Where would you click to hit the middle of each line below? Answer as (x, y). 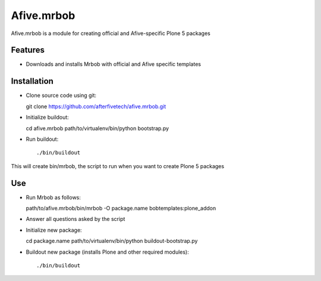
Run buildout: (42, 139)
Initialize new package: (54, 230)
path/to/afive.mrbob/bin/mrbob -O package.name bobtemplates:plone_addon (121, 208)
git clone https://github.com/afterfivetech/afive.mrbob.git (96, 106)
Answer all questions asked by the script (75, 219)
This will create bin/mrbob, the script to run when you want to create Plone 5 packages (118, 166)
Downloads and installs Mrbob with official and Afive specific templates (114, 64)
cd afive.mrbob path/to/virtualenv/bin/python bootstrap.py (97, 128)
